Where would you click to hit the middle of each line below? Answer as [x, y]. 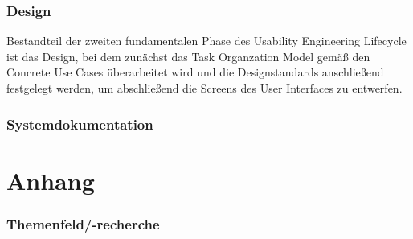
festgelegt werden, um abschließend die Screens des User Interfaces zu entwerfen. [204, 88]
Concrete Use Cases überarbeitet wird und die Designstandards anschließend [195, 72]
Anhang [51, 180]
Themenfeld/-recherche [83, 223]
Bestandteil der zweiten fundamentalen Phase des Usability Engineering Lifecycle [206, 41]
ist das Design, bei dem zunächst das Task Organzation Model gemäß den [188, 56]
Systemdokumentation [80, 124]
